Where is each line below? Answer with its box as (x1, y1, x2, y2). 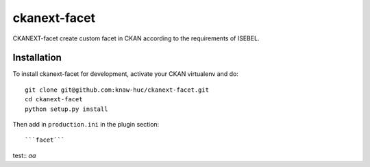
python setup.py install (25, 105, 108, 113)
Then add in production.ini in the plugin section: (12, 120, 160, 129)
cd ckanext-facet (25, 96, 83, 103)
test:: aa (12, 151, 36, 159)
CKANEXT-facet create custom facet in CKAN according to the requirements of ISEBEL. (12, 34, 260, 42)
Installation (12, 52, 62, 64)
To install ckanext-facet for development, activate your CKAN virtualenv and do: (12, 70, 239, 78)
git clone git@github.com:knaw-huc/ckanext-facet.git (25, 86, 209, 94)
